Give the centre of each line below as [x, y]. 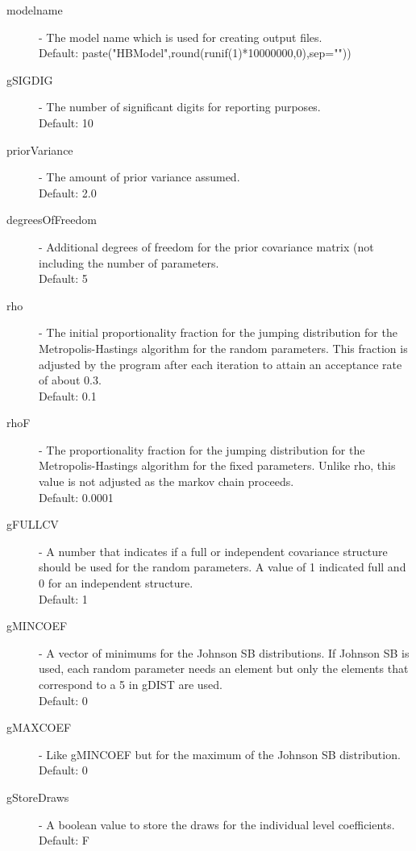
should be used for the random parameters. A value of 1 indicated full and [223, 567]
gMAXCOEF [39, 727]
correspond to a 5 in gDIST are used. [131, 684]
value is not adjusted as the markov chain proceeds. [166, 482]
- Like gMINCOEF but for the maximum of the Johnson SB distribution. [220, 754]
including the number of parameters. [129, 262]
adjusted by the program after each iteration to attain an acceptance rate [220, 364]
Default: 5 [63, 278]
